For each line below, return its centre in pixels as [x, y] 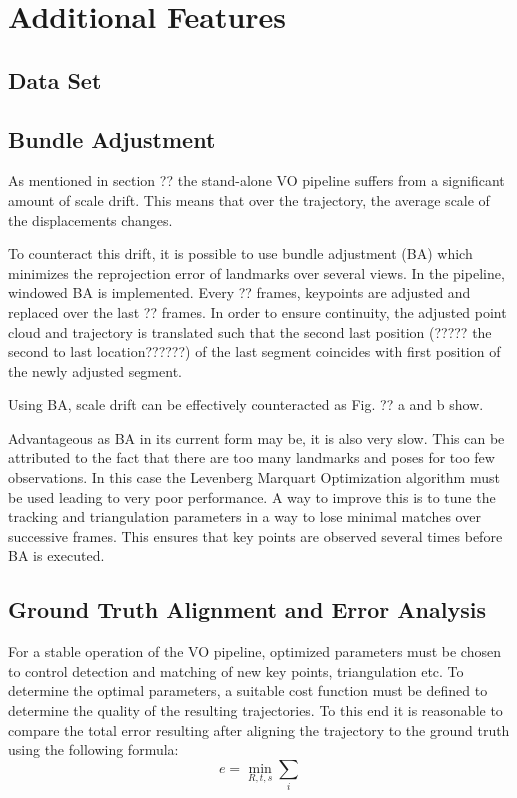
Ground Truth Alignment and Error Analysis [247, 609]
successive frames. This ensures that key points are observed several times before [255, 535]
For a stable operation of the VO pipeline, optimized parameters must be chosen [254, 651]
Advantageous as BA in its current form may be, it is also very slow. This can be [256, 437]
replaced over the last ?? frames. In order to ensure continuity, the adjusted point [257, 311]
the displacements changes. [90, 219]
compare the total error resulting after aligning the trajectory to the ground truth [259, 729]
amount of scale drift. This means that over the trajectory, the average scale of [249, 199]
